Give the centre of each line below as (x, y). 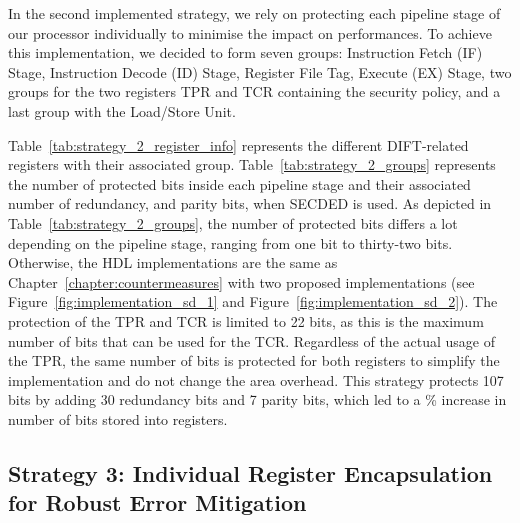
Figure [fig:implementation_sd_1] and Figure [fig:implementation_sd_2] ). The (253, 301)
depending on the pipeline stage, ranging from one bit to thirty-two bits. (230, 242)
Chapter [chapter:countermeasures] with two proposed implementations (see (241, 281)
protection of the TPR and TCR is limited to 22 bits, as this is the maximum (246, 320)
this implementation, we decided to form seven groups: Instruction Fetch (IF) (245, 52)
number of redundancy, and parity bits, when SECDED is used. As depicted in (250, 203)
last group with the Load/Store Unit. (122, 110)
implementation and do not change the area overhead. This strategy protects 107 (256, 379)
